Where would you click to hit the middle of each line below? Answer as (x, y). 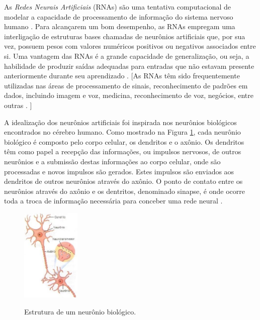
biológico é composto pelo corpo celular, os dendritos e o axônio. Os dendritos (124, 141)
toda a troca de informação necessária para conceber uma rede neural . (113, 201)
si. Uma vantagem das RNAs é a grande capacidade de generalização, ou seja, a (127, 56)
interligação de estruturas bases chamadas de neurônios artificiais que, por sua (125, 36)
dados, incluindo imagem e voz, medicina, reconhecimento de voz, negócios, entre (129, 95)
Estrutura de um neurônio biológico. (80, 311)
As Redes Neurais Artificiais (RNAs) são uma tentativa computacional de (118, 7)
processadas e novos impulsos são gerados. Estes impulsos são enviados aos (119, 171)
